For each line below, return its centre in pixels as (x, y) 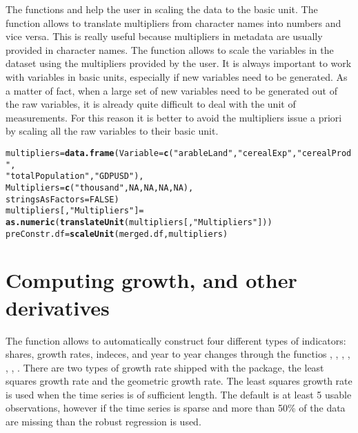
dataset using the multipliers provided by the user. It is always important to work (179, 63)
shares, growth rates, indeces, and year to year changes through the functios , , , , (178, 354)
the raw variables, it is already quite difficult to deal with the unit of (151, 104)
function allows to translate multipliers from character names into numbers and (173, 22)
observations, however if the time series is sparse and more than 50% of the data (176, 408)
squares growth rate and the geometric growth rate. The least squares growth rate (179, 381)
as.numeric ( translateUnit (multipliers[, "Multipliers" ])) (139, 222)
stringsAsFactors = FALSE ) (62, 199)
